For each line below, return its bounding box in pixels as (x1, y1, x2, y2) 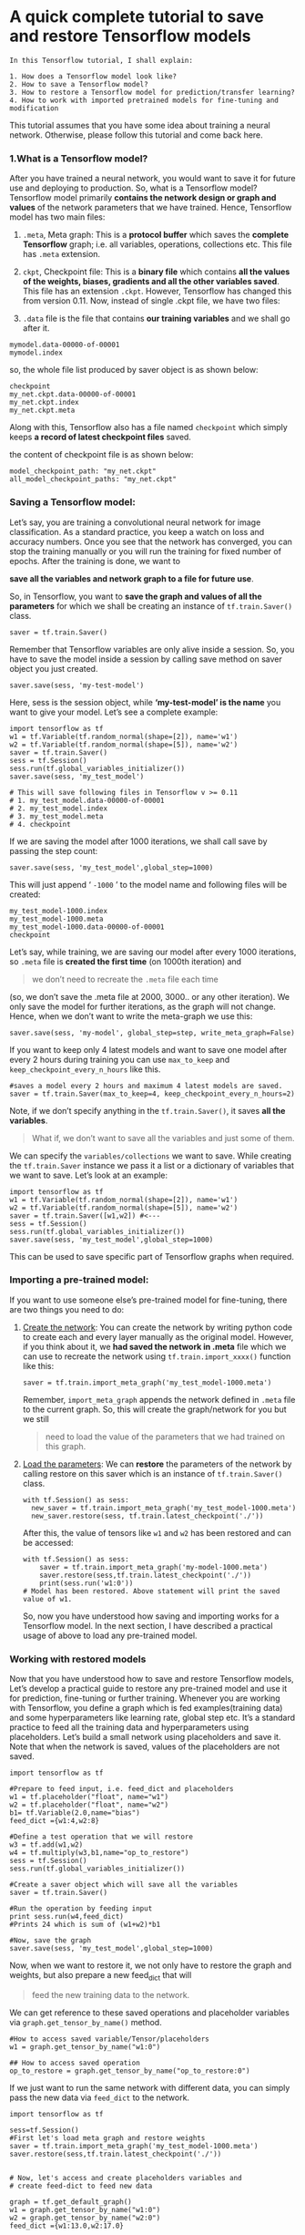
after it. (22, 323, 50, 334)
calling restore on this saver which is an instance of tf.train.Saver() (22, 1468, 283, 1478)
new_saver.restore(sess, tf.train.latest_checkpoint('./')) (31, 1511, 264, 1520)
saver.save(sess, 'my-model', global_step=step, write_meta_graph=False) (9, 1028, 296, 1037)
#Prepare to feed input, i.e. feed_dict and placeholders (9, 1785, 234, 1794)
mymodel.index (9, 348, 64, 357)
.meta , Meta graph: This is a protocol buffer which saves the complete (22, 230, 290, 241)
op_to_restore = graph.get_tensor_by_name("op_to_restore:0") (9, 2066, 250, 2075)
